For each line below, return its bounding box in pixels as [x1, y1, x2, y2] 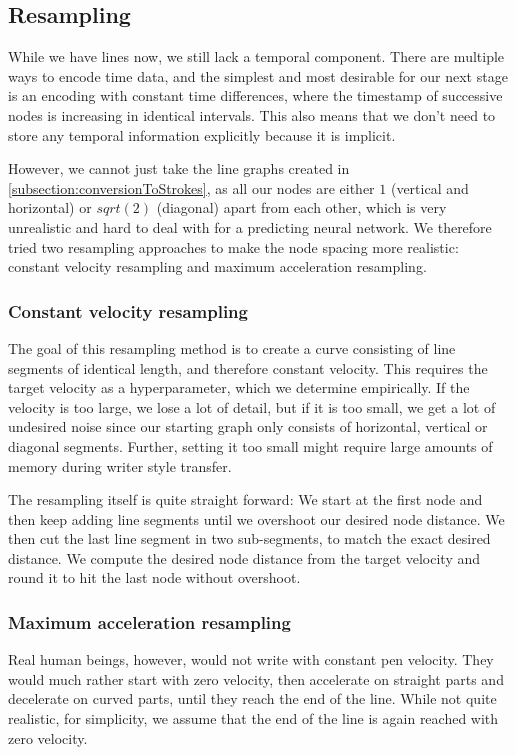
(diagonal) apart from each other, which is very [156, 197, 447, 218]
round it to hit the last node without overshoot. [8, 567, 301, 588]
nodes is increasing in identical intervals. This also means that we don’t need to [8, 104, 496, 125]
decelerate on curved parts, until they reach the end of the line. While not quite [8, 688, 497, 709]
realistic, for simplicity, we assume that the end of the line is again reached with [8, 708, 499, 729]
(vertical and [390, 177, 469, 198]
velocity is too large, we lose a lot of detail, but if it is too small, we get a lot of [8, 396, 496, 417]
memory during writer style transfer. [8, 455, 232, 476]
